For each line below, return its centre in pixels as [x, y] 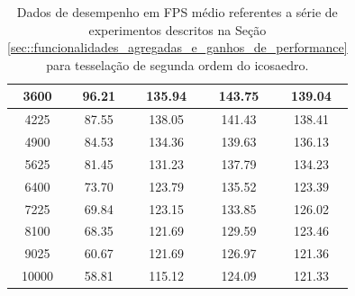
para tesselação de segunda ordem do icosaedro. [177, 64]
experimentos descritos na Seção [177, 29]
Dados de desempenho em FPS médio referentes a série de [177, 12]
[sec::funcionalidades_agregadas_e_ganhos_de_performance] [177, 47]
